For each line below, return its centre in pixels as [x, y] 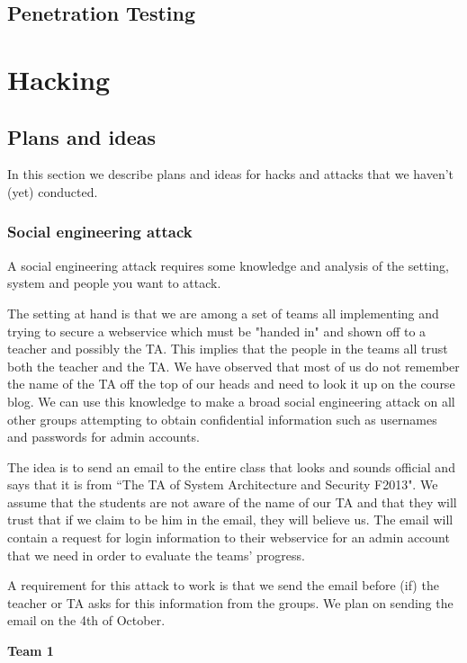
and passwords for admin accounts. [103, 437]
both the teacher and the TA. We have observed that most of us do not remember [233, 366]
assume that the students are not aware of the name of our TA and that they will [232, 502]
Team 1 [31, 651]
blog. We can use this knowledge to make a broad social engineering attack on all [231, 401]
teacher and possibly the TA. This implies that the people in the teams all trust [228, 349]
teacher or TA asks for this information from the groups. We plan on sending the [230, 602]
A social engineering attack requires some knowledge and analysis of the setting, [228, 265]
